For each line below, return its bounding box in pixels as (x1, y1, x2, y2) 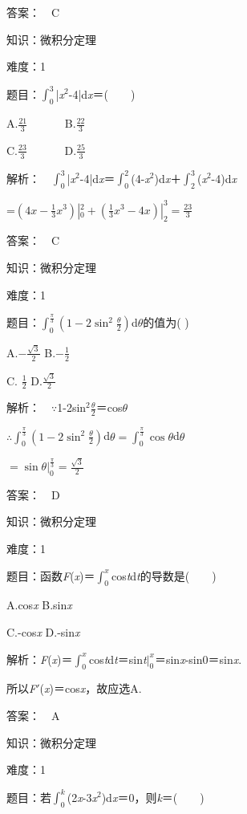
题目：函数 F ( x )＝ (6, 567, 95, 584)
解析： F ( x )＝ (6, 650, 73, 667)
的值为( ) (143, 314, 189, 331)
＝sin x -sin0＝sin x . (154, 650, 242, 667)
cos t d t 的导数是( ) (111, 567, 217, 584)
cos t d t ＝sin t (88, 650, 147, 667)
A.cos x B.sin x (6, 596, 72, 613)
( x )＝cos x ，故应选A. (39, 680, 142, 697)
